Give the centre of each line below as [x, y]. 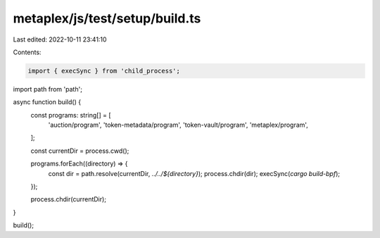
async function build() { [47, 102]
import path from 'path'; [47, 89]
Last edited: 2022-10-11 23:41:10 [60, 39]
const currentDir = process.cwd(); [80, 151]
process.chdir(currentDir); [69, 199]
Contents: [27, 52]
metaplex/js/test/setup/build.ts [107, 18]
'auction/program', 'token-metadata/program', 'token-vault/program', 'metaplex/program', [178, 125]
